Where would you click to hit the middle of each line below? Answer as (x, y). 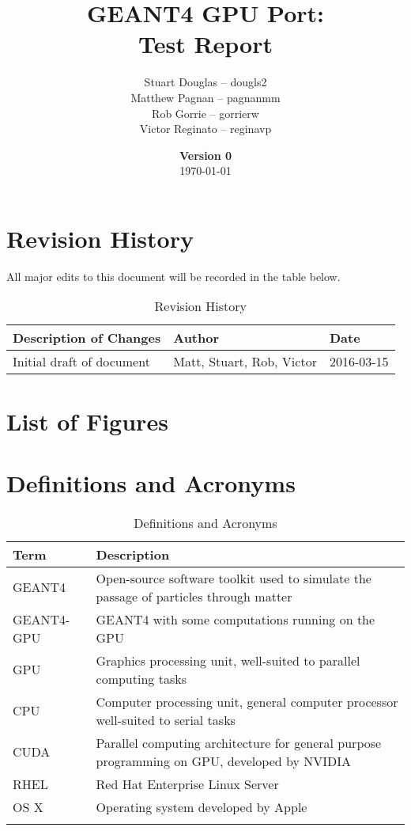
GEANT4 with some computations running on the (236, 619)
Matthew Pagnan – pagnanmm (205, 97)
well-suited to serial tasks (166, 719)
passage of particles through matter (194, 596)
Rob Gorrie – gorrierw (205, 113)
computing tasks (141, 678)
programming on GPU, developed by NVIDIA (223, 761)
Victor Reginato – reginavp (205, 129)
